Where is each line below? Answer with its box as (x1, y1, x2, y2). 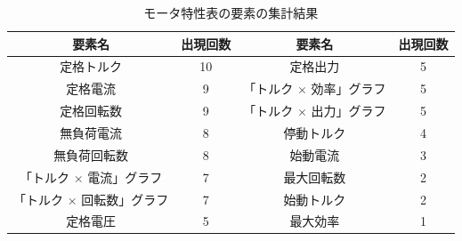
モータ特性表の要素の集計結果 (143, 4, 319, 21)
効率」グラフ (311, 79, 386, 98)
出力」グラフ (311, 101, 386, 120)
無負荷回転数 (53, 145, 129, 164)
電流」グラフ (87, 167, 163, 186)
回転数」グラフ (81, 189, 169, 208)
